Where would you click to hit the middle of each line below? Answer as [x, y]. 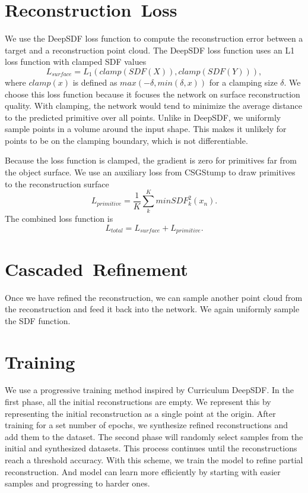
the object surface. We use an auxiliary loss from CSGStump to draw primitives [150, 172]
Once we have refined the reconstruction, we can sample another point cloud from [154, 297]
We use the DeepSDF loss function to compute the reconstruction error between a [154, 38]
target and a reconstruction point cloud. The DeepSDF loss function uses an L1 [150, 50]
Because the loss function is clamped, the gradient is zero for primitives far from [151, 160]
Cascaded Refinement [96, 269]
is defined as [95, 82]
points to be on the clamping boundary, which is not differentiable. [126, 140]
